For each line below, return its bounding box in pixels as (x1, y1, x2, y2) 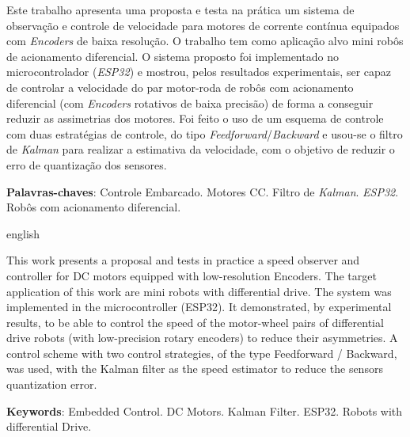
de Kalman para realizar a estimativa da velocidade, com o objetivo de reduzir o (6, 141, 395, 158)
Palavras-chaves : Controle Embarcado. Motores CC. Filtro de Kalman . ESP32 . (6, 183, 399, 199)
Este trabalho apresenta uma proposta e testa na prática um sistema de (6, 2, 355, 17)
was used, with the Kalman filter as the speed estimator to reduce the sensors (6, 360, 383, 377)
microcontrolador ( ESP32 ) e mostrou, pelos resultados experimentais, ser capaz (6, 63, 391, 80)
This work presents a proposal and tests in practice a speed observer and (6, 252, 360, 268)
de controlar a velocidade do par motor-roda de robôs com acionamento (6, 78, 354, 95)
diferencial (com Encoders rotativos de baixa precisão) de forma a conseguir (6, 94, 374, 111)
